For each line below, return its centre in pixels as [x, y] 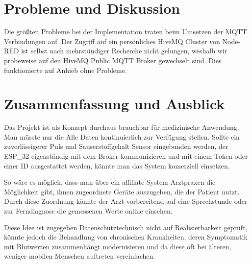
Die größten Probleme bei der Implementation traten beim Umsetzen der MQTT [126, 32]
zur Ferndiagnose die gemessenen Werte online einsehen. [88, 210]
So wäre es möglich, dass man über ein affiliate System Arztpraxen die [110, 182]
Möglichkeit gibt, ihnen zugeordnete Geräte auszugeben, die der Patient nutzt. [122, 191]
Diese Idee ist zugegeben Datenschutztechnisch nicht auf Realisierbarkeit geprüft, [126, 227]
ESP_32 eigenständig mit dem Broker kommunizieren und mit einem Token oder [126, 156]
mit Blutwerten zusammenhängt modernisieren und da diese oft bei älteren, [118, 246]
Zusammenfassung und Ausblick [114, 104]
